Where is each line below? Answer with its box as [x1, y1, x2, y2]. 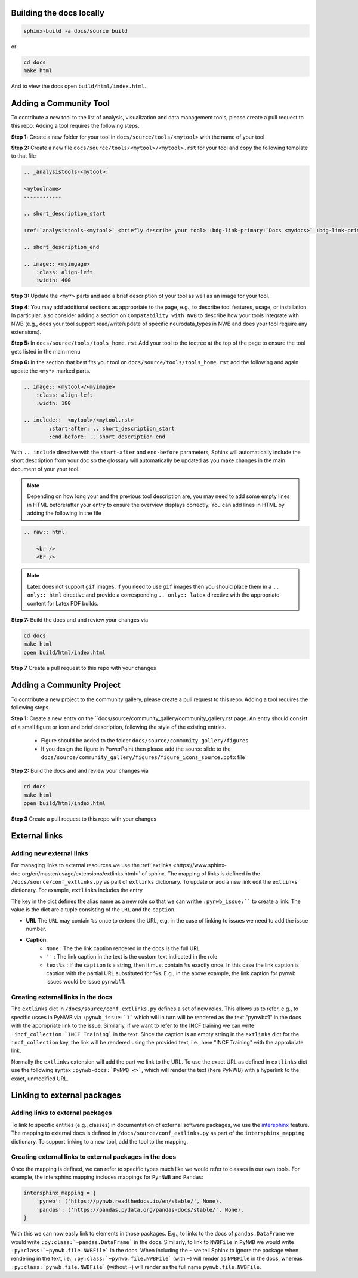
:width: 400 [36, 277, 72, 284]
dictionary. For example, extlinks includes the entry [11, 887, 143, 894]
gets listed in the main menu [11, 348, 81, 355]
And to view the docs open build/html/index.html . [11, 82, 146, 90]
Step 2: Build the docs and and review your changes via [11, 767, 149, 775]
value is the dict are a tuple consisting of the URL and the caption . [11, 906, 176, 913]
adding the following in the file [27, 509, 101, 517]
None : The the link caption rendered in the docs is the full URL [46, 944, 200, 952]
